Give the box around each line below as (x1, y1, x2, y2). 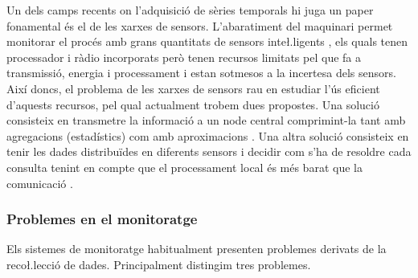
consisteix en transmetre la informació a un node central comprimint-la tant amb (6, 112, 406, 129)
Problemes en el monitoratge (6, 209, 198, 229)
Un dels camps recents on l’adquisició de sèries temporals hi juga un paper (6, 2, 374, 18)
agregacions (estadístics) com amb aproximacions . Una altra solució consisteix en (6, 127, 409, 144)
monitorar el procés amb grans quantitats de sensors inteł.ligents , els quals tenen (6, 33, 408, 50)
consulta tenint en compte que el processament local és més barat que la (6, 158, 363, 175)
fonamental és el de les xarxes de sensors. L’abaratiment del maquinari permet (6, 17, 393, 34)
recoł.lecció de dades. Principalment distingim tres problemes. (6, 256, 311, 272)
